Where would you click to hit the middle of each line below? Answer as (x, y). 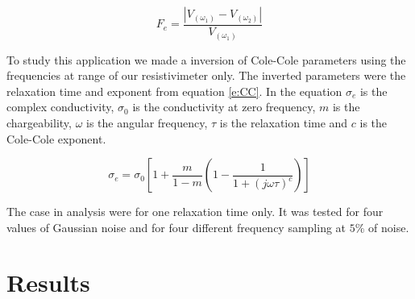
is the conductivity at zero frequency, (224, 107)
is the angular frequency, (147, 122)
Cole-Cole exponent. (56, 138)
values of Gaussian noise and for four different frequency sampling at (176, 227)
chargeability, (39, 122)
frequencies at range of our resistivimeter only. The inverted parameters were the (206, 75)
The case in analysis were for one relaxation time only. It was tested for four (195, 212)
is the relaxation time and (284, 122)
